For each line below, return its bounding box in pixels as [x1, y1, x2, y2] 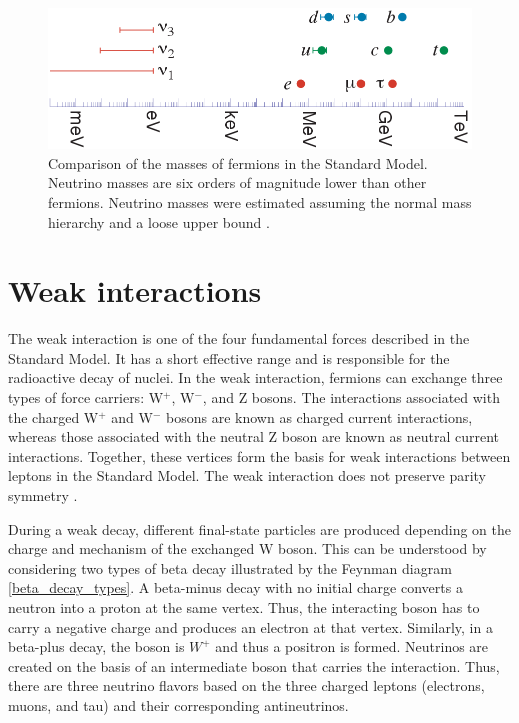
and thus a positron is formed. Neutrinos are [215, 636, 489, 657]
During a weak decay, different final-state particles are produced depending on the [8, 518, 512, 539]
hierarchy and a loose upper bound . [48, 211, 270, 232]
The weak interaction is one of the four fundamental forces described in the [8, 328, 470, 349]
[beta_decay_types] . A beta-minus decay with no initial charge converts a [8, 577, 463, 598]
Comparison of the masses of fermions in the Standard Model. [48, 152, 428, 173]
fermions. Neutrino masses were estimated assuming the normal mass [48, 191, 472, 212]
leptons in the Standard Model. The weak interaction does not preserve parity [8, 465, 487, 486]
